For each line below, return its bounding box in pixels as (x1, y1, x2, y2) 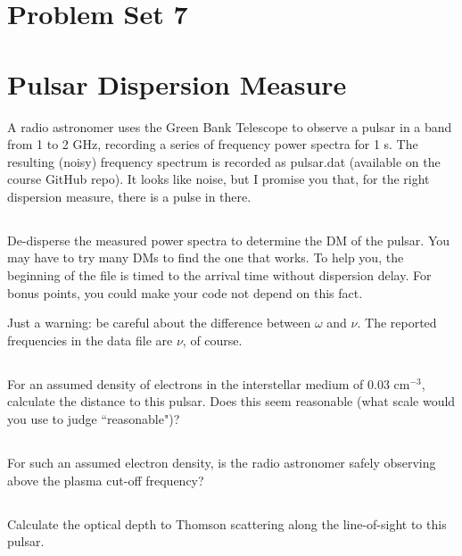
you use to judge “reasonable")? (7, 410, 180, 427)
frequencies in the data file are (7, 330, 173, 349)
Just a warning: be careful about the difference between (7, 313, 311, 332)
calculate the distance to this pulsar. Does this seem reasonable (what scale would (7, 392, 456, 411)
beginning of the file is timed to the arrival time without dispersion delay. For (7, 266, 432, 285)
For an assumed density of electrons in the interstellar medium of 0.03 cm (7, 374, 410, 393)
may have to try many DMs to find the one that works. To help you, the (7, 248, 404, 267)
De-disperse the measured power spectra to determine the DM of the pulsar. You (7, 230, 450, 249)
